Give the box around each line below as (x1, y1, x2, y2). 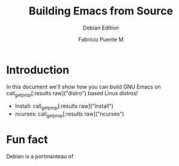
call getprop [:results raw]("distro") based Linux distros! (6, 89, 138, 98)
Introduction (6, 63, 70, 76)
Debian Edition (83, 24, 119, 31)
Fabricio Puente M (78, 35, 124, 43)
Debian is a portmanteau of (6, 153, 74, 160)
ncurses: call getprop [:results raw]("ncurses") (14, 110, 124, 119)
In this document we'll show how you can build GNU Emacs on (6, 83, 161, 90)
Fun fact (6, 133, 48, 147)
